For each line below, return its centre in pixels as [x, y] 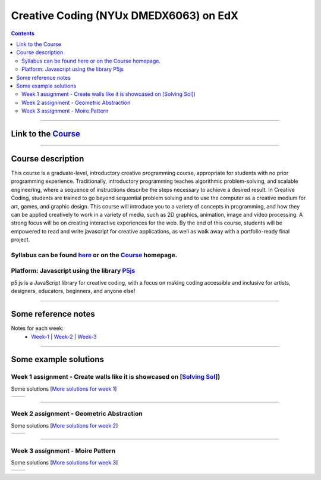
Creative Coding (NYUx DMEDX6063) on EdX [125, 15]
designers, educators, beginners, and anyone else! [73, 291]
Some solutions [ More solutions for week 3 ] [64, 462]
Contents [23, 33]
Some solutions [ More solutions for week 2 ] [64, 425]
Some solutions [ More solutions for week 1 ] [64, 389]
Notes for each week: [37, 328]
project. [21, 240]
